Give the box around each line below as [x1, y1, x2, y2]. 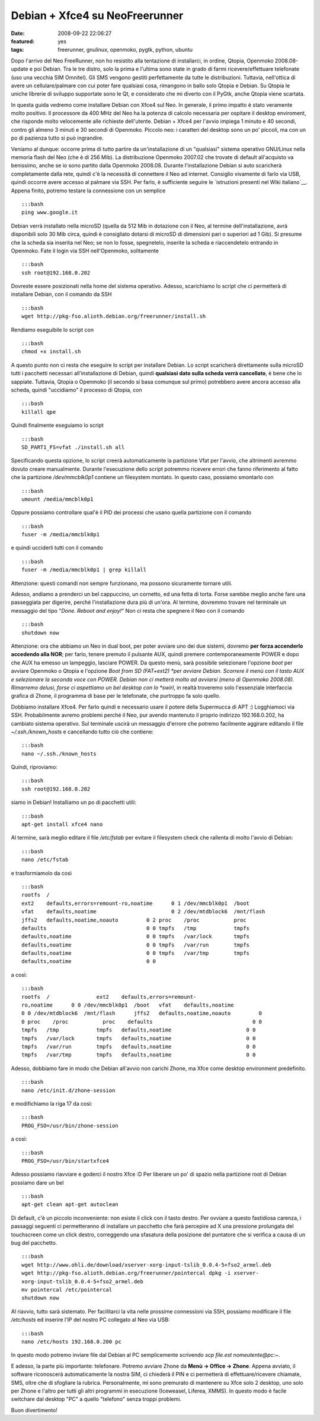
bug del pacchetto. [11, 1239, 57, 1246]
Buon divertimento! [11, 1406, 57, 1413]
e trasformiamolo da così [11, 869, 72, 876]
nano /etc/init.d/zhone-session [21, 1087, 116, 1094]
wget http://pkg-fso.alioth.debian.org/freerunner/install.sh [21, 313, 206, 320]
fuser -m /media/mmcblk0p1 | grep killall [21, 566, 147, 573]
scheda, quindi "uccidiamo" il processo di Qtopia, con [11, 387, 142, 393]
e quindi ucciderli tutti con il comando [11, 544, 103, 552]
